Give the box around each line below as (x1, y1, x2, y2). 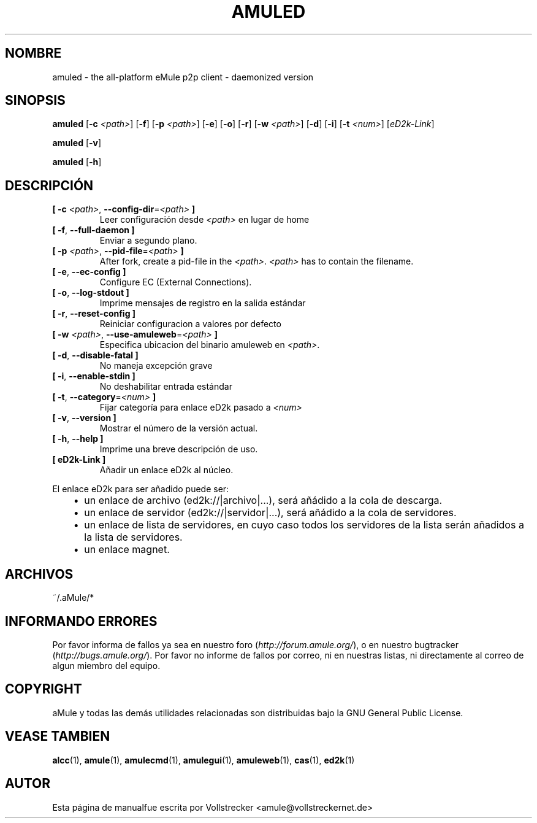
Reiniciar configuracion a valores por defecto (99, 319, 281, 330)
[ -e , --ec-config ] (52, 266, 126, 277)
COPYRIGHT (5, 681, 82, 697)
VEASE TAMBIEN (5, 728, 110, 744)
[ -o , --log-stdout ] (52, 287, 129, 298)
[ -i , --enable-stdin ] (52, 371, 135, 382)
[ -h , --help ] (52, 433, 104, 444)
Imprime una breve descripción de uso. (99, 444, 258, 455)
